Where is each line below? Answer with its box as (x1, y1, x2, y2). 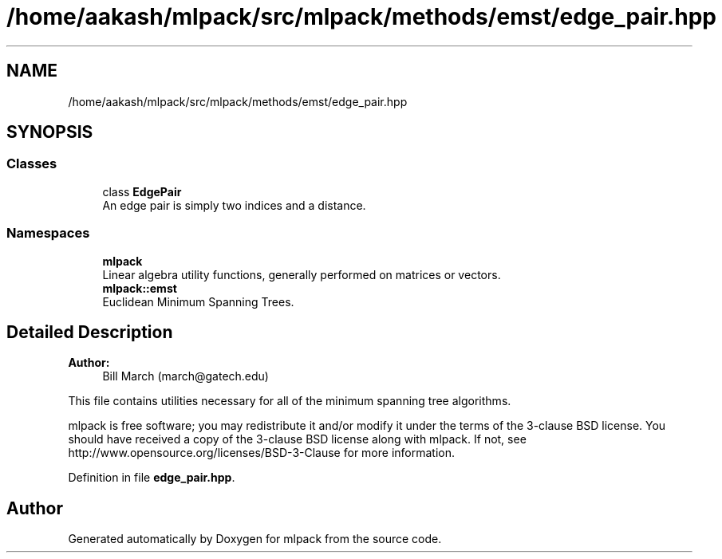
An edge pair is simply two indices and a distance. (102, 198, 366, 212)
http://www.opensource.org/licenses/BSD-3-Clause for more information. (68, 446, 455, 460)
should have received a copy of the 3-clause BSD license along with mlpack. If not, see (68, 432, 527, 447)
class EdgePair (102, 184, 182, 199)
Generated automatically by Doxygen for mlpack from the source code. (68, 532, 442, 546)
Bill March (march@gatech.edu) (102, 369, 269, 384)
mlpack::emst (102, 281, 177, 295)
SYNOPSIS (6, 122, 93, 143)
